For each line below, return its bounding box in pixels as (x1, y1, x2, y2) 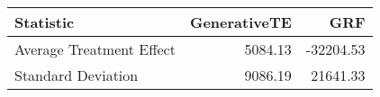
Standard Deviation (14, 65, 139, 85)
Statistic (14, 12, 75, 32)
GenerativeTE (189, 12, 292, 32)
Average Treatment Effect (14, 39, 176, 59)
